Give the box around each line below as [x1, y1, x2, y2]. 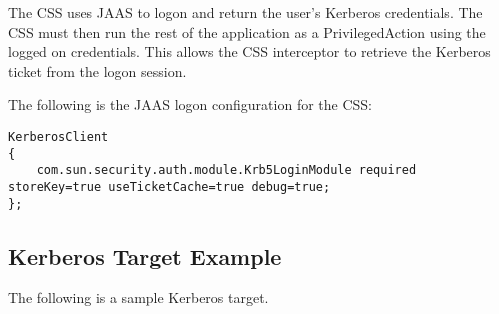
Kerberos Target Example [8, 240, 282, 271]
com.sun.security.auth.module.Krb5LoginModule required [36, 163, 417, 178]
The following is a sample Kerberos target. [8, 287, 269, 308]
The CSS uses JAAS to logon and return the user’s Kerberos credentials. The [8, 2, 483, 22]
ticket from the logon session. [8, 60, 187, 81]
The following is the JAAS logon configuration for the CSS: [8, 94, 372, 115]
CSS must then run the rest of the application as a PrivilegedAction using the [8, 21, 486, 42]
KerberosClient [8, 129, 109, 144]
